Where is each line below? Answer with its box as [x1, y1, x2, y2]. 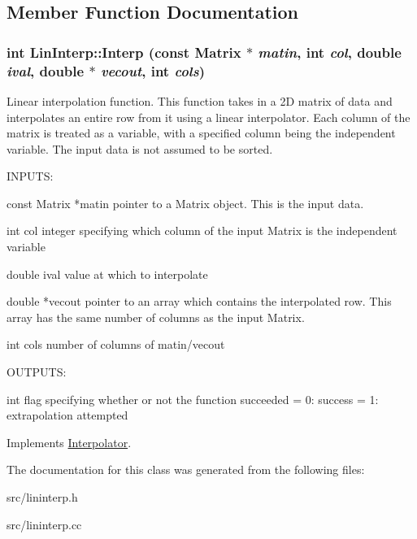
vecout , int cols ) [100, 60, 205, 80]
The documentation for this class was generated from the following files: [7, 461, 365, 478]
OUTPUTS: [7, 363, 67, 380]
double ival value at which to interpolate [7, 265, 208, 282]
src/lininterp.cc [7, 515, 82, 532]
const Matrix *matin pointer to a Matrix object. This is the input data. [7, 194, 364, 211]
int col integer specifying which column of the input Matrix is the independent [7, 222, 397, 239]
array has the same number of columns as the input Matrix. [7, 308, 305, 325]
